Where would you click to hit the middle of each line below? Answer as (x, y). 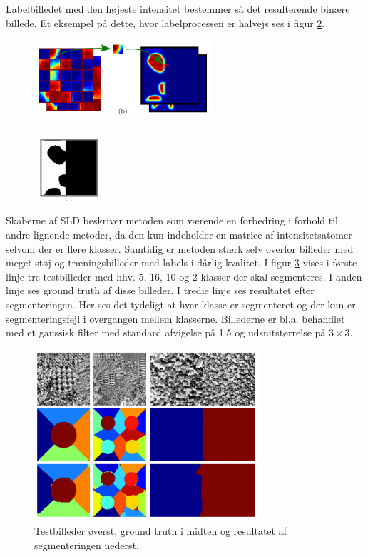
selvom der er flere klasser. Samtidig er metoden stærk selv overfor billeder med (180, 248)
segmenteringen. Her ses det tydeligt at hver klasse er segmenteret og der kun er (181, 304)
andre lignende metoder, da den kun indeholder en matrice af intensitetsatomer (179, 234)
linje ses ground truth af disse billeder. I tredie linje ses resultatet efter (160, 290)
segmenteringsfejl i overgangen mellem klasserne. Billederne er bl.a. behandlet (175, 318)
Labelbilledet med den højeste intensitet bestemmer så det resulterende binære (178, 9)
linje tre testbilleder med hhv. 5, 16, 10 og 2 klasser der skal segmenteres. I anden (184, 276)
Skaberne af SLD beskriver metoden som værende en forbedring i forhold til (172, 220)
